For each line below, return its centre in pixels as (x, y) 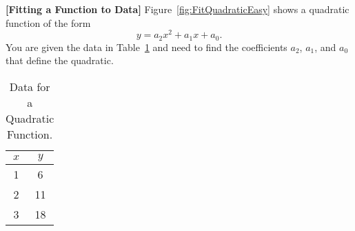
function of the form (48, 22)
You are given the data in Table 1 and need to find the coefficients (146, 47)
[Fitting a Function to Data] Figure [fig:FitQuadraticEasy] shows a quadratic (177, 9)
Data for (30, 86)
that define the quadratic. (60, 60)
